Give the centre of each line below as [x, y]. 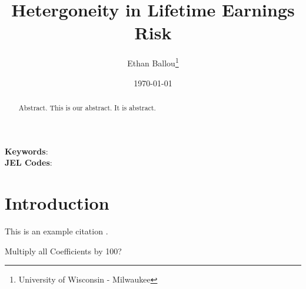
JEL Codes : [29, 162]
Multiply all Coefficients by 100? [63, 251]
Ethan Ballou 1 [153, 62]
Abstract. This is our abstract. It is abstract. [87, 107]
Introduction [57, 202]
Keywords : [26, 151]
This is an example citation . [56, 231]
